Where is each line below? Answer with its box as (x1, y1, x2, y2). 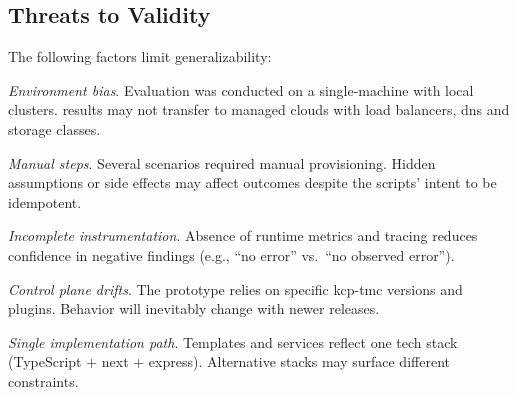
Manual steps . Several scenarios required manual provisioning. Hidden (8, 152, 436, 173)
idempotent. (8, 191, 82, 212)
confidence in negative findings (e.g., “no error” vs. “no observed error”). (8, 244, 455, 265)
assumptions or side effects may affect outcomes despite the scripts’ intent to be (8, 172, 497, 193)
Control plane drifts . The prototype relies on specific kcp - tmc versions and (8, 278, 463, 299)
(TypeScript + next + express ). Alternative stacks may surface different (8, 351, 450, 372)
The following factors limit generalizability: (8, 46, 272, 67)
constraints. (8, 370, 79, 391)
